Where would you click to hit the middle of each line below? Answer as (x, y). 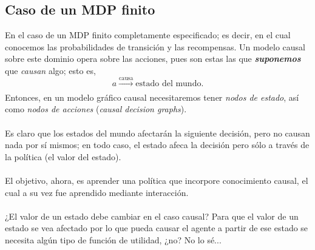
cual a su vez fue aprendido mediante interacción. (97, 192)
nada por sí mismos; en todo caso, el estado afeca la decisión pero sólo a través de (157, 145)
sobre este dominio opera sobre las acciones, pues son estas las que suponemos (153, 59)
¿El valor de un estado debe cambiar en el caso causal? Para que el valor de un (152, 216)
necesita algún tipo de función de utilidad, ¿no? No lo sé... (113, 239)
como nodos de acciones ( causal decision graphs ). (96, 109)
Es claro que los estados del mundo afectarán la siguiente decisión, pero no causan (157, 133)
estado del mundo (168, 84)
